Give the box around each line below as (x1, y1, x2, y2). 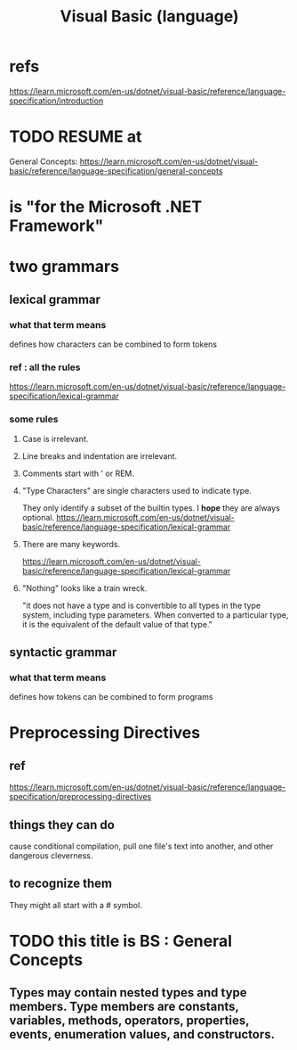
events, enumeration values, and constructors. (9, 1027, 276, 1042)
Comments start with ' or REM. (21, 468, 135, 479)
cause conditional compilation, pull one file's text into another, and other (9, 841, 274, 852)
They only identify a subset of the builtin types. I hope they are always (21, 502, 280, 513)
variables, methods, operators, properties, (9, 1013, 250, 1029)
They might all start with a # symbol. (9, 899, 142, 910)
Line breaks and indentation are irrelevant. (21, 450, 178, 461)
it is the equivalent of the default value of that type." (21, 619, 213, 629)
